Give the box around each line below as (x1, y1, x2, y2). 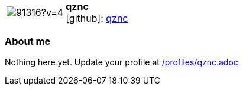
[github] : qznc (66, 12, 128, 24)
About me (5, 35, 51, 48)
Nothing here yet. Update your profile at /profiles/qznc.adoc (5, 56, 238, 67)
